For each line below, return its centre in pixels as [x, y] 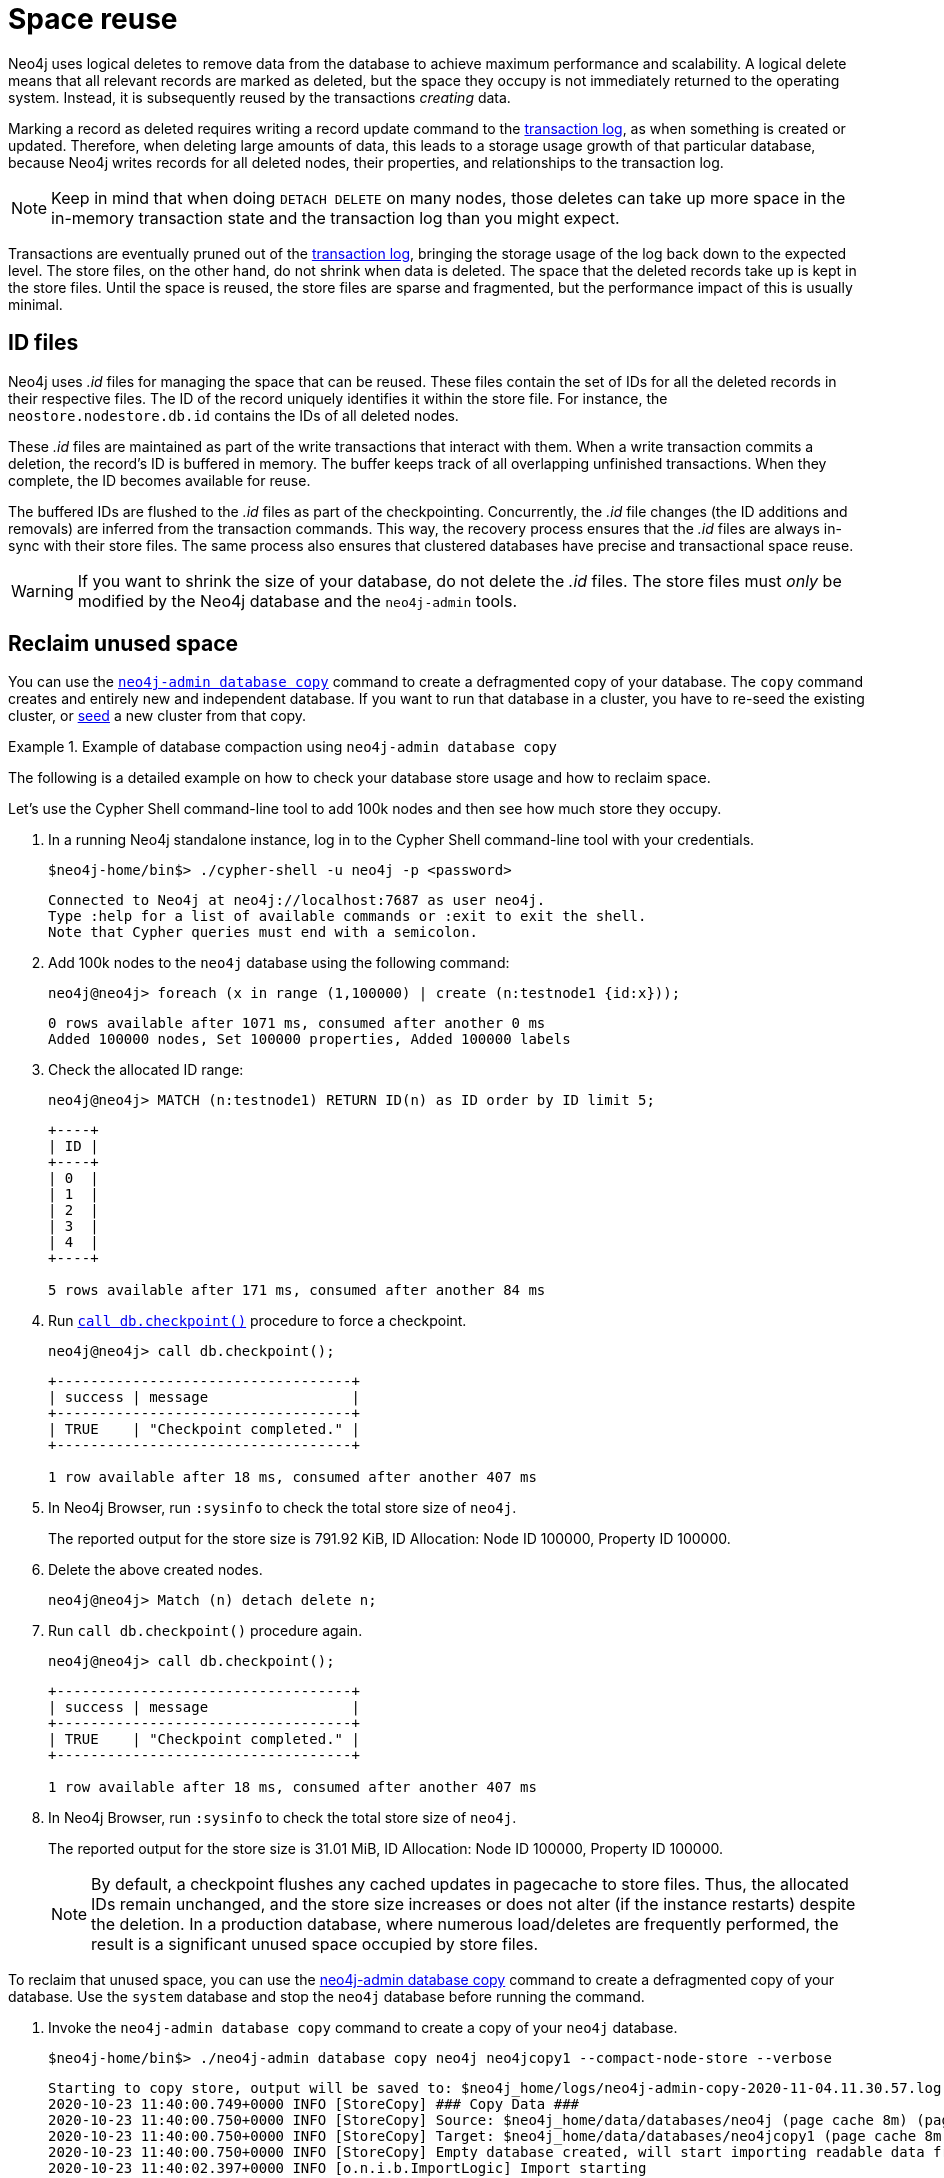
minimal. [35, 304]
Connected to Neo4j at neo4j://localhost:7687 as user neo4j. [297, 900]
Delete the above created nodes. [155, 1570]
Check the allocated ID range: [146, 1070]
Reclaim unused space [123, 644]
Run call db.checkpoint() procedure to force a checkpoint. [257, 1321]
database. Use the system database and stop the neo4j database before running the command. [326, 1997]
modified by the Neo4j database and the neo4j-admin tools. [297, 600]
